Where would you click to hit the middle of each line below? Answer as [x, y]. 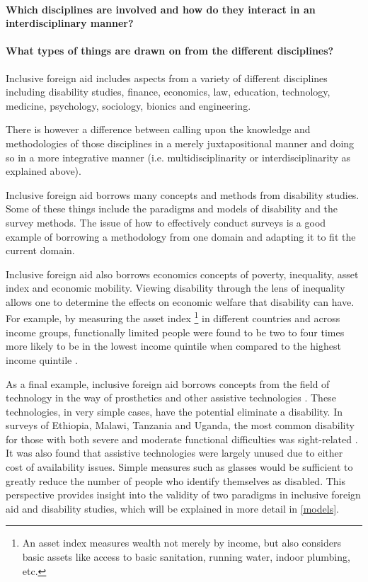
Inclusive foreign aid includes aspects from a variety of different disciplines [167, 78]
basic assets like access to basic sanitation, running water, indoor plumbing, [186, 557]
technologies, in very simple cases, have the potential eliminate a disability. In [174, 411]
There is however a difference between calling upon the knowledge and [158, 129]
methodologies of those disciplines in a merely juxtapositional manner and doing [180, 143]
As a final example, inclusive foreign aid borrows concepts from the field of [168, 383]
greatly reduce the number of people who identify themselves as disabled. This [176, 480]
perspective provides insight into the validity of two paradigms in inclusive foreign [183, 495]
